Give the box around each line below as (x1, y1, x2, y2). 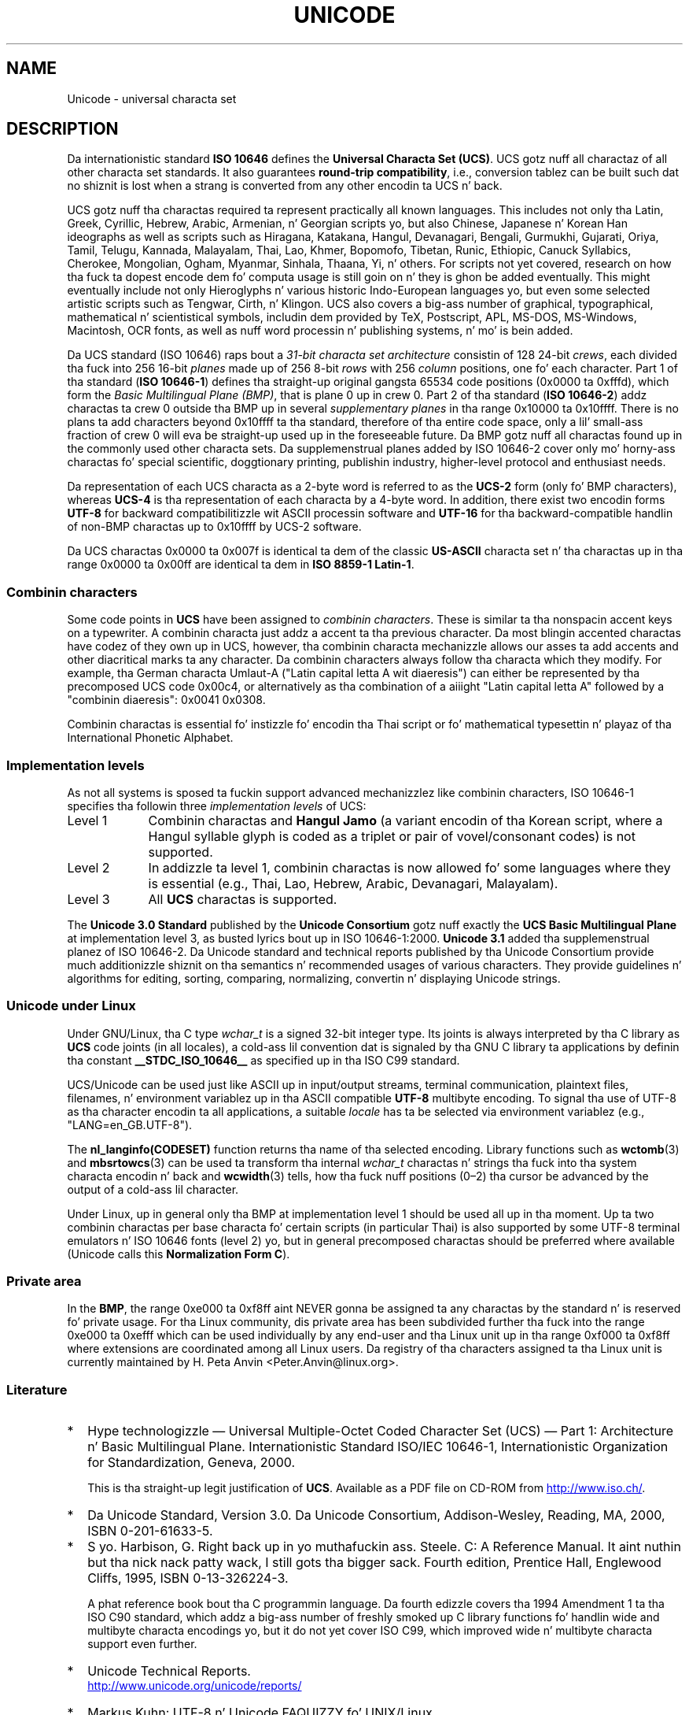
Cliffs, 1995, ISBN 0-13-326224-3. (87, 1570, 289, 1587)
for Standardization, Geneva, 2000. (87, 1454, 296, 1471)
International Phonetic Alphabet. (67, 731, 234, 745)
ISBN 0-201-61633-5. (87, 1523, 213, 1539)
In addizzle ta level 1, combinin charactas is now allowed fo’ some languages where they (148, 859, 671, 876)
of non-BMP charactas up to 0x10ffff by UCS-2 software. (67, 520, 362, 534)
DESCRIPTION (6, 119, 119, 139)
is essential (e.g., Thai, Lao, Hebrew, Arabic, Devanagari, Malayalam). (148, 875, 558, 891)
